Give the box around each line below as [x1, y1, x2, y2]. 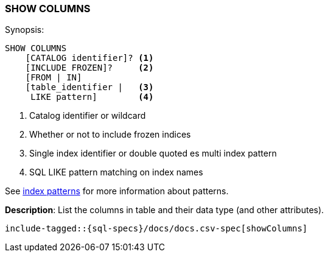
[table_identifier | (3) [25, 82, 154, 93]
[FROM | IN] [25, 72, 82, 83]
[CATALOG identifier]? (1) [25, 53, 154, 63]
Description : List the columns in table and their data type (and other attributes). [5, 205, 324, 216]
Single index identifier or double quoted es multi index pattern [29, 148, 277, 159]
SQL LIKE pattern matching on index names [29, 167, 203, 178]
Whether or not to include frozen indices [29, 129, 191, 140]
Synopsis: [5, 24, 44, 35]
